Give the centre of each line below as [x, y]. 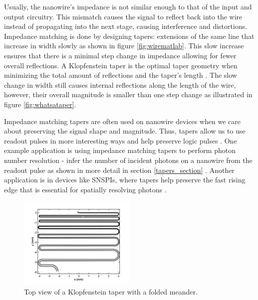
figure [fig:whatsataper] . [40, 104]
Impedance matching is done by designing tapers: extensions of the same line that [129, 36]
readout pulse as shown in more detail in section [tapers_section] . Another [119, 170]
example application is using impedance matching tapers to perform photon [120, 150]
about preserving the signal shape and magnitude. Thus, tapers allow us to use [125, 131]
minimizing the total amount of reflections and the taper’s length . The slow [121, 75]
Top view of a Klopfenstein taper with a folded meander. [111, 291]
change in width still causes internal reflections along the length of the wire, [120, 84]
